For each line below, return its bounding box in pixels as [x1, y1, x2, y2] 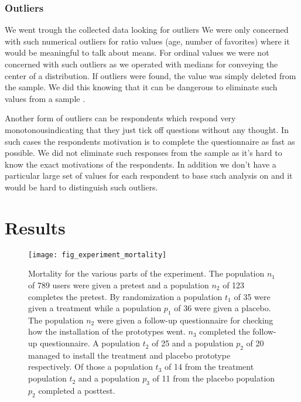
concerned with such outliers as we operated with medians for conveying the [5, 58, 278, 70]
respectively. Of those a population [28, 360, 153, 373]
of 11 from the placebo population [152, 372, 275, 384]
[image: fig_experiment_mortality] [28, 250, 167, 259]
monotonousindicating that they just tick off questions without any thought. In [5, 123, 289, 135]
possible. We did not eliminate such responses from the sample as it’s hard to [5, 147, 282, 159]
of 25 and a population [152, 337, 234, 349]
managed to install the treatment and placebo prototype [28, 349, 231, 361]
